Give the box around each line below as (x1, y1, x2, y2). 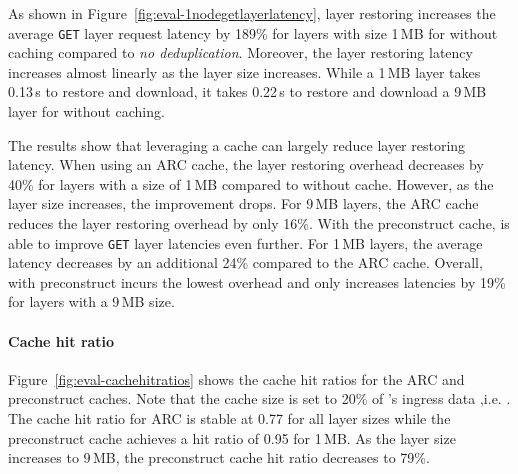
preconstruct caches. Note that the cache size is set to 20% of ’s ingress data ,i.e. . (8, 388, 511, 409)
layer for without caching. (8, 101, 165, 122)
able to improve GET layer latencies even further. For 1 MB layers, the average (8, 232, 483, 253)
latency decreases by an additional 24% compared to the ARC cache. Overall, (8, 252, 483, 273)
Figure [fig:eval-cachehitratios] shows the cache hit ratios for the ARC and (8, 368, 465, 389)
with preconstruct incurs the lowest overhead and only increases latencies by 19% (8, 271, 506, 292)
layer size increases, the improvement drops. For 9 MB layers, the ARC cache (8, 193, 479, 214)
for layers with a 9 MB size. (8, 291, 175, 312)
